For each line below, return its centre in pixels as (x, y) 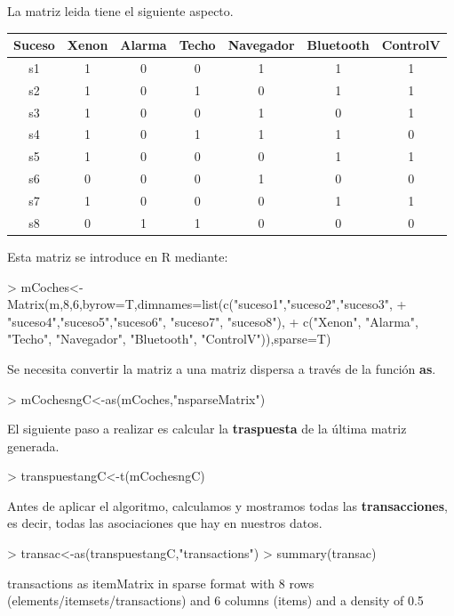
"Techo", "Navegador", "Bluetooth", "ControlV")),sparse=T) (169, 339)
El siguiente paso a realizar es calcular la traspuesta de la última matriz (207, 429)
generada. (33, 446)
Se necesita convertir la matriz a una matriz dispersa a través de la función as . (222, 368)
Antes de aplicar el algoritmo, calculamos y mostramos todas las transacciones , (228, 505)
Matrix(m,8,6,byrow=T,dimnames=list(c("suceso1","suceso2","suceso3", (200, 304)
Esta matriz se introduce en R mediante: (118, 256)
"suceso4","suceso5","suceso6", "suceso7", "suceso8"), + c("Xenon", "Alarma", (213, 321)
